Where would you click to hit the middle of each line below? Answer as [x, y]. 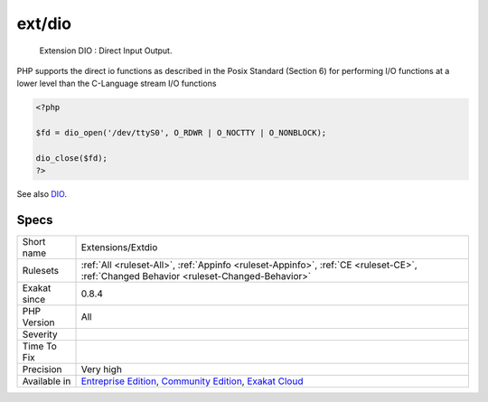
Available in [47, 381]
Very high [101, 369]
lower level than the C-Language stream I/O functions [117, 84]
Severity [40, 334]
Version [38, 323]
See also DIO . [42, 194]
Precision [42, 369]
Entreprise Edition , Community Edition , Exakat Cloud [192, 381]
